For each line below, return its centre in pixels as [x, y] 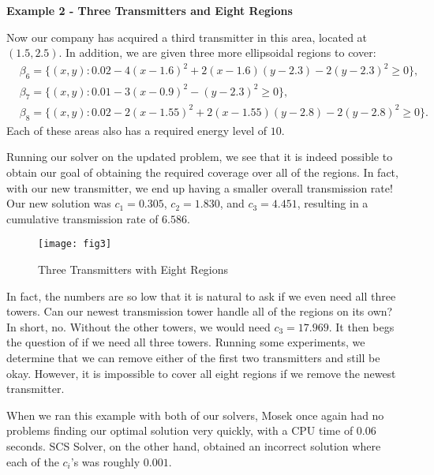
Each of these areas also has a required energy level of [137, 130]
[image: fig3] [75, 244]
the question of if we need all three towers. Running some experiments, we [186, 342]
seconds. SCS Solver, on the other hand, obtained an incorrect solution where [194, 445]
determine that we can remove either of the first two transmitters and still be [193, 357]
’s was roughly [105, 461]
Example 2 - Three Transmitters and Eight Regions [150, 10]
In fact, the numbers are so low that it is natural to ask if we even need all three [201, 295]
